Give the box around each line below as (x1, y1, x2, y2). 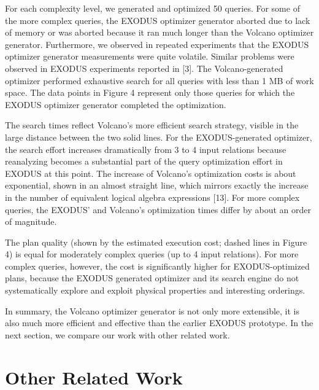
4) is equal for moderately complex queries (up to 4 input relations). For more (5, 248, 299, 260)
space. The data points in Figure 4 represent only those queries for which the (5, 86, 295, 99)
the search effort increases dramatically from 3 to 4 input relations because (5, 142, 286, 155)
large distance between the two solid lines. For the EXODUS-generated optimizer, (5, 130, 312, 143)
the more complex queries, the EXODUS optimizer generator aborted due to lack (5, 14, 310, 26)
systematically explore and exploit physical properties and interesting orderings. (5, 284, 306, 297)
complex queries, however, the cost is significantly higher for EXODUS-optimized (5, 259, 310, 272)
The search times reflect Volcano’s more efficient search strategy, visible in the (5, 119, 299, 131)
